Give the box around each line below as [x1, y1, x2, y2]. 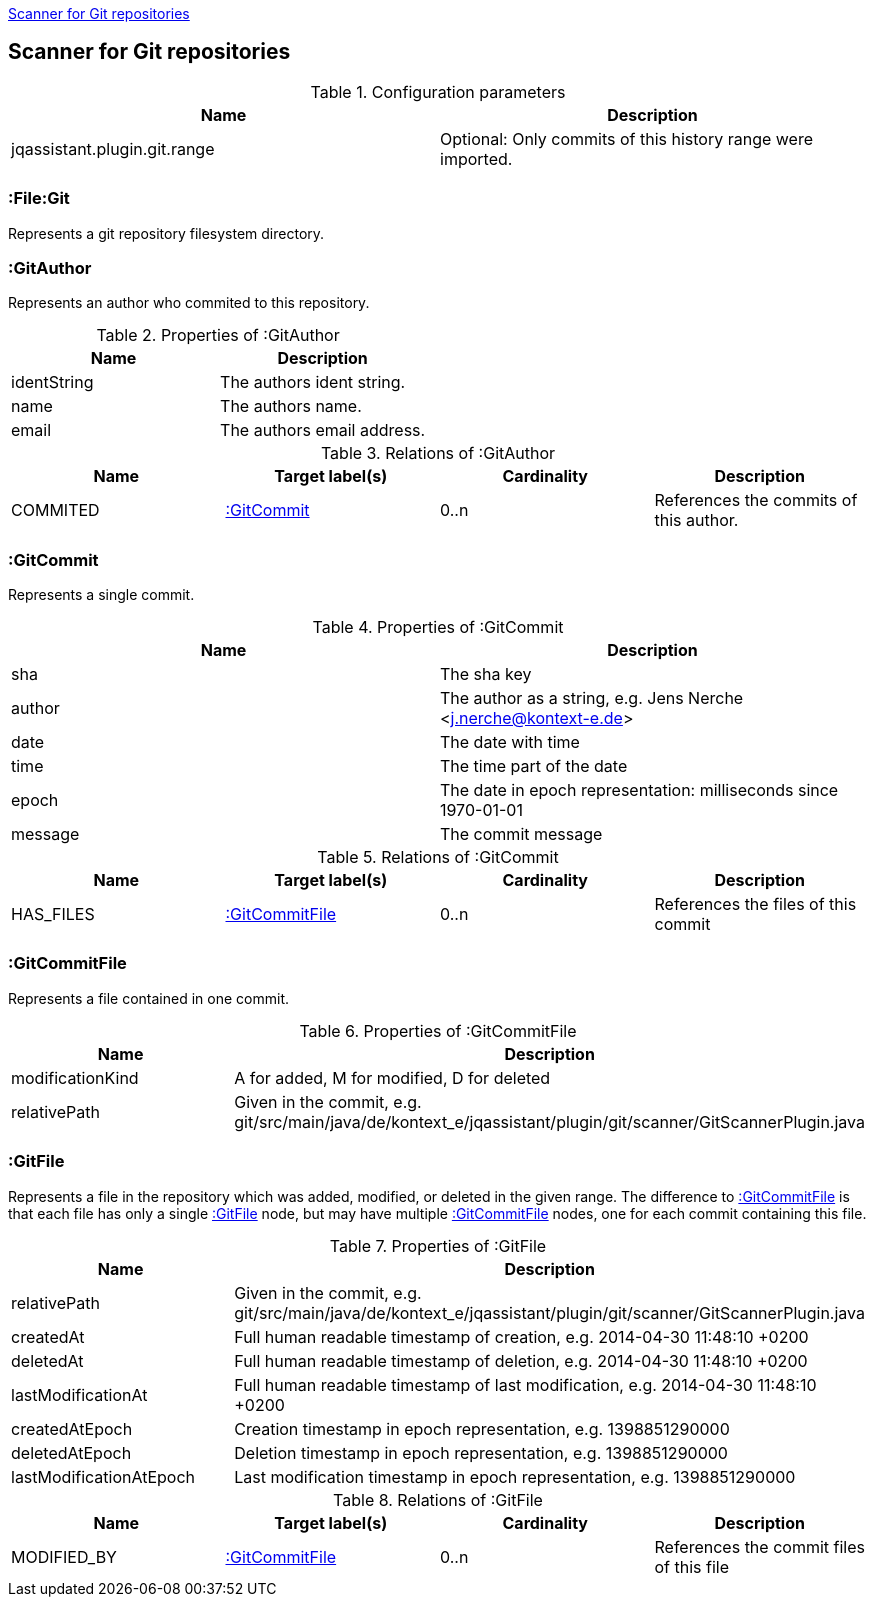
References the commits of [654, 490, 858, 511]
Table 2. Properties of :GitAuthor [96, 325, 340, 346]
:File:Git [8, 188, 70, 209]
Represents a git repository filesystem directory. [8, 224, 325, 242]
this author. [654, 510, 739, 531]
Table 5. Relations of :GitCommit [317, 847, 559, 868]
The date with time [440, 732, 580, 753]
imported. [440, 148, 513, 169]
